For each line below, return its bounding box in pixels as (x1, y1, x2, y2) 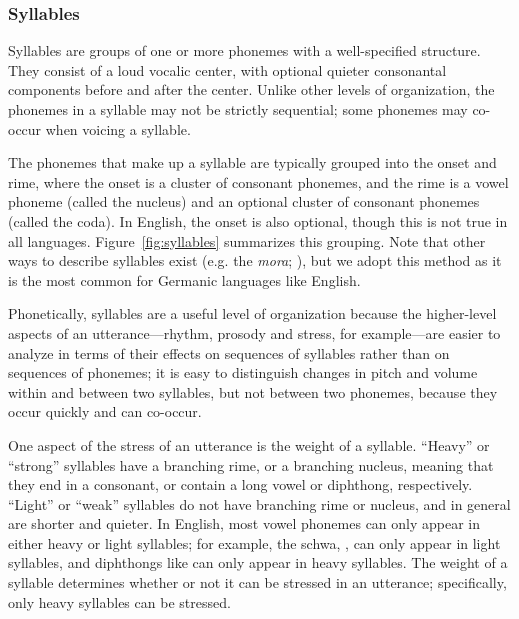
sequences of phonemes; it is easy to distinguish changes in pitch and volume (8, 362, 478, 383)
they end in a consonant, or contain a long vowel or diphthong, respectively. (8, 474, 473, 495)
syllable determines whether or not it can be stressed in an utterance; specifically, (8, 572, 507, 593)
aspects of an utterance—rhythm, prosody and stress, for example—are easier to (8, 322, 501, 343)
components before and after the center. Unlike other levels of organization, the (8, 79, 495, 100)
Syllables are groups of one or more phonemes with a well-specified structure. (8, 40, 481, 61)
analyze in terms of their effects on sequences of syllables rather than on (8, 342, 450, 363)
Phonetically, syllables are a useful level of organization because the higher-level (8, 303, 497, 324)
